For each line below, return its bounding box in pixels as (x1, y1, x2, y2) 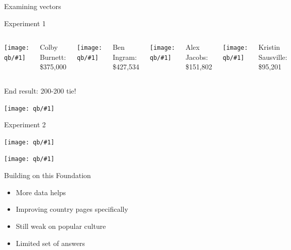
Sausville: (258, 51, 287, 62)
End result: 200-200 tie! (4, 85, 76, 96)
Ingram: (113, 51, 137, 62)
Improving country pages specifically (16, 204, 128, 214)
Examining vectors (4, 1, 61, 11)
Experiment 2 (4, 119, 46, 130)
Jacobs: (185, 51, 208, 62)
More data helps (16, 187, 66, 197)
